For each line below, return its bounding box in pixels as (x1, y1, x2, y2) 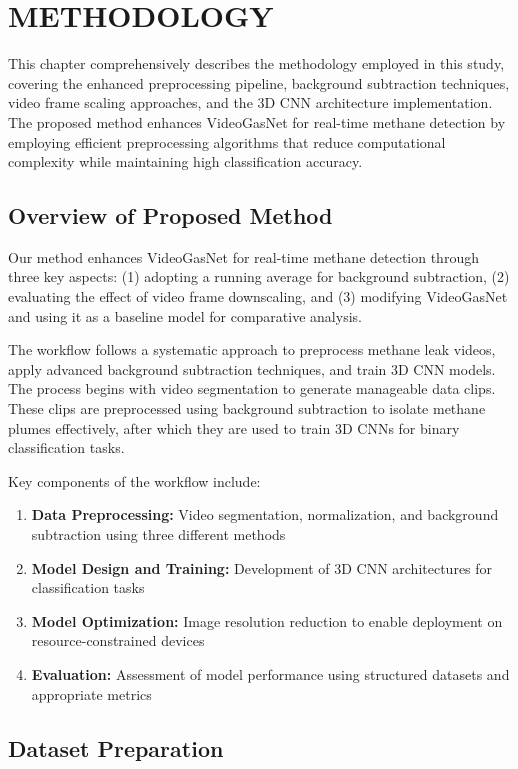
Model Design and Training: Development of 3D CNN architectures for (31, 557, 493, 578)
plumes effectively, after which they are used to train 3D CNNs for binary (8, 417, 460, 438)
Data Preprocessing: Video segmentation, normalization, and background (31, 504, 499, 525)
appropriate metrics (31, 683, 152, 704)
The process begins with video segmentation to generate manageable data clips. (8, 378, 496, 399)
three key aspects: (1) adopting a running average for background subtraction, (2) (8, 266, 510, 287)
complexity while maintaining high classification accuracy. (8, 151, 363, 172)
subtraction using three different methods (31, 524, 286, 545)
